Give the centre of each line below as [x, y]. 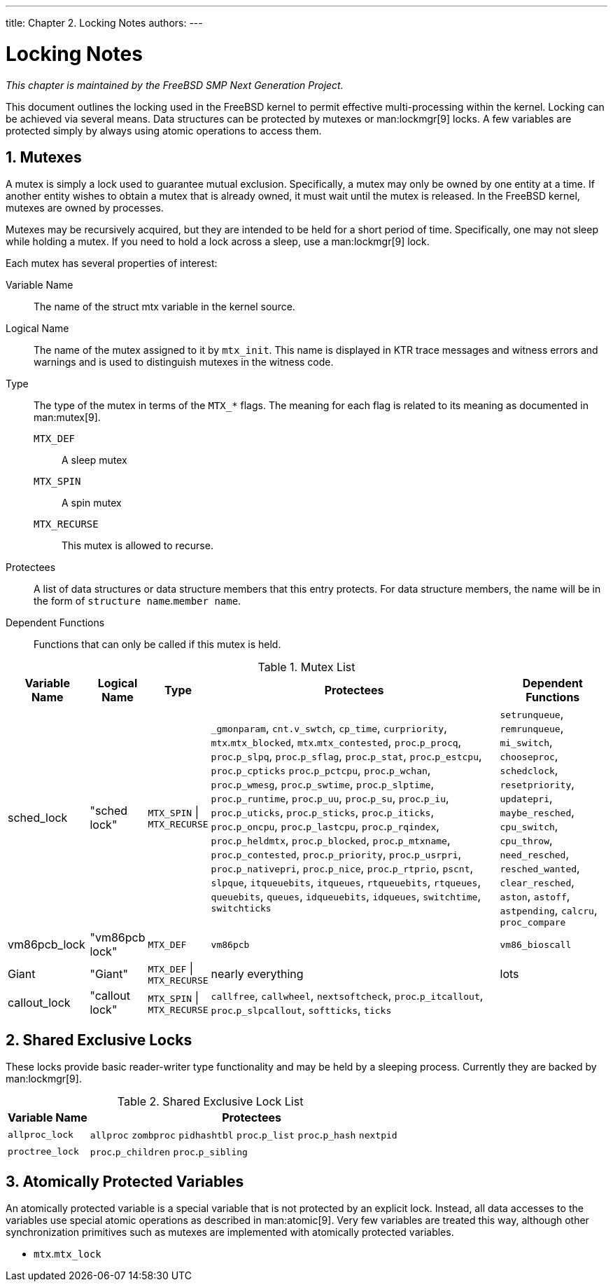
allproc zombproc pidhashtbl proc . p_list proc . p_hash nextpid [244, 1135]
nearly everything [257, 973]
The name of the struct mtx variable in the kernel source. [164, 307]
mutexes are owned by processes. [85, 208]
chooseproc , [529, 756]
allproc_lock [41, 1134]
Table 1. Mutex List [306, 667]
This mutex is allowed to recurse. [138, 546]
